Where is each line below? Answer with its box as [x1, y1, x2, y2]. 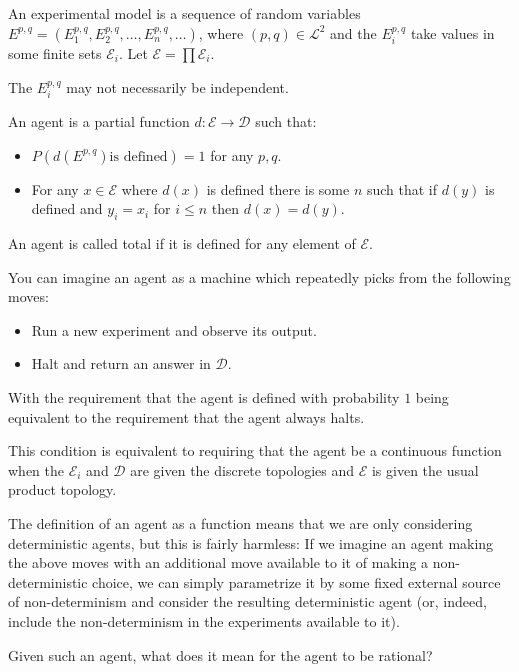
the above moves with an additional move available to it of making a [8, 552, 429, 573]
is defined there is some [206, 178, 350, 199]
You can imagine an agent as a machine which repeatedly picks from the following [8, 266, 511, 287]
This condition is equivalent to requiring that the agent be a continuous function [8, 440, 502, 461]
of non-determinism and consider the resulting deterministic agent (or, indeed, [8, 591, 487, 612]
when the [8, 459, 64, 480]
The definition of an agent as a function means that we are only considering [8, 512, 473, 533]
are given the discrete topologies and [130, 459, 355, 480]
